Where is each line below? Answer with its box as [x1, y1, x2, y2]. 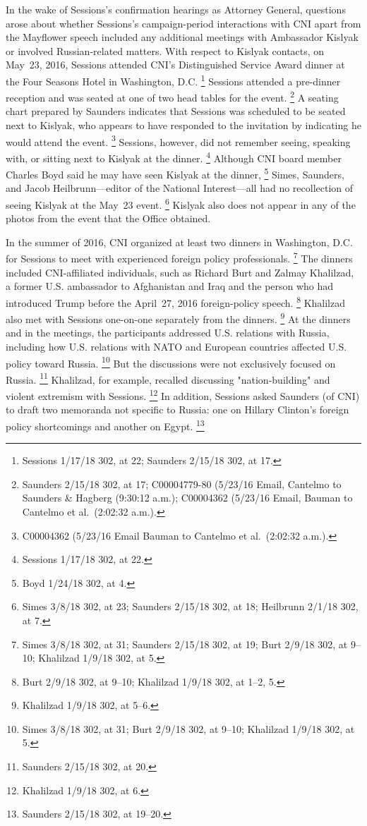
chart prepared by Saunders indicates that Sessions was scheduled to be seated [6, 104, 346, 119]
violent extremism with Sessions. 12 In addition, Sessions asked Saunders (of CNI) [6, 387, 360, 403]
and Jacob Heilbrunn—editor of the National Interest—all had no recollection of [6, 181, 354, 195]
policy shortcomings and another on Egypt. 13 [6, 416, 205, 433]
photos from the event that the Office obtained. [6, 211, 211, 226]
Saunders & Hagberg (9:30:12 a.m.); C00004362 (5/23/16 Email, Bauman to [22, 490, 353, 505]
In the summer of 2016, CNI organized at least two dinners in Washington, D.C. [6, 234, 353, 249]
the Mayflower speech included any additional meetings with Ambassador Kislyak [6, 30, 359, 44]
